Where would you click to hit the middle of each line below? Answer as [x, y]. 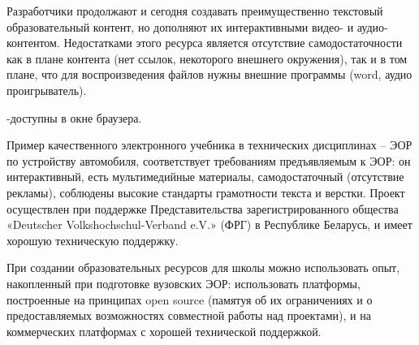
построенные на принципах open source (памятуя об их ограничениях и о [190, 299]
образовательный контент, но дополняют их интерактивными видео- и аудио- [197, 26]
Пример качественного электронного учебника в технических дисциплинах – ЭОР [209, 145]
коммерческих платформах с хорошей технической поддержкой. [164, 331]
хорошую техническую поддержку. [93, 240]
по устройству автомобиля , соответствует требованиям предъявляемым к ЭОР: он [209, 160]
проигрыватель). [47, 90]
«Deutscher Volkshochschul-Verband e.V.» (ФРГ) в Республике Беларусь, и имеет [209, 224]
